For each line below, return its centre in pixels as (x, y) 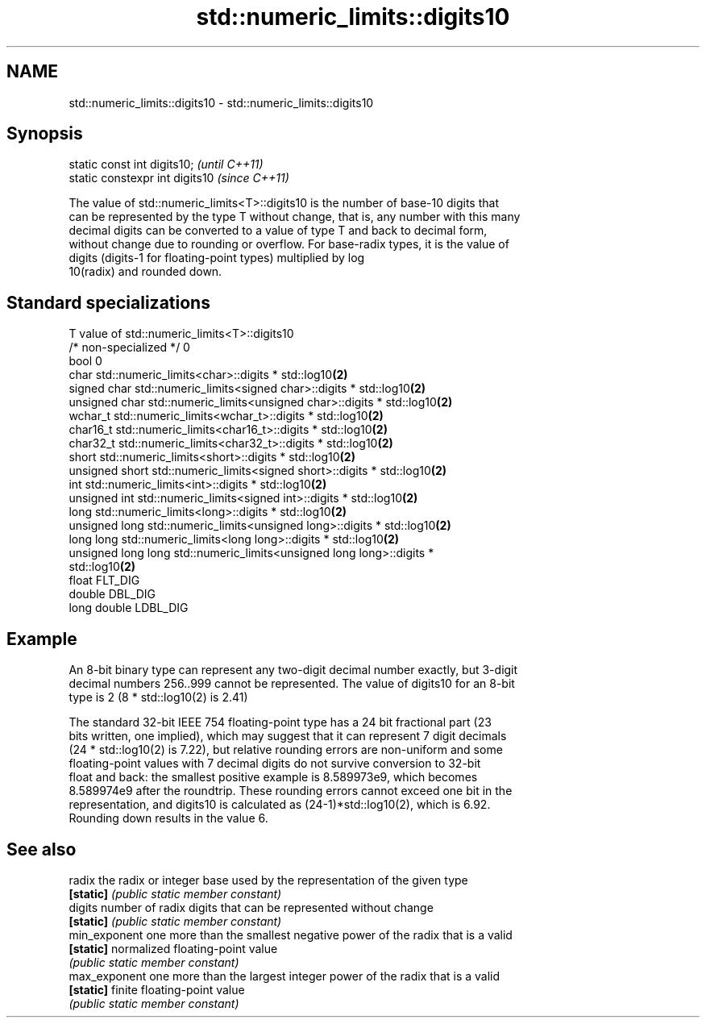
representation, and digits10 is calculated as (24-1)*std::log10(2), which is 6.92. (280, 805)
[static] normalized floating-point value (173, 948)
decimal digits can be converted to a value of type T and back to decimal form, (278, 231)
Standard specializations (108, 302)
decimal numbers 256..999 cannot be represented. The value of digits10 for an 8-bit (292, 684)
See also (42, 849)
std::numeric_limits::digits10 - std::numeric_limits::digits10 (221, 102)
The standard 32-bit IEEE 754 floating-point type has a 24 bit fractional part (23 (280, 722)
